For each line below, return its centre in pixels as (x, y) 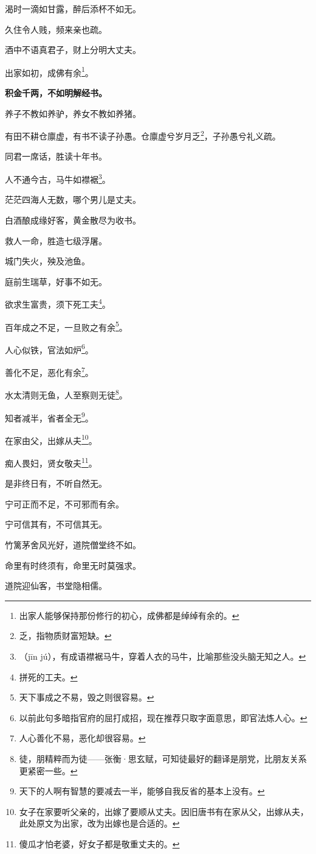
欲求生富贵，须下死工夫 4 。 (58, 303)
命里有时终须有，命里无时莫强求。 (73, 565)
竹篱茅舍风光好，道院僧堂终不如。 (73, 545)
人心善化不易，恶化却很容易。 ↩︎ (82, 738)
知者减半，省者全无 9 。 (49, 417)
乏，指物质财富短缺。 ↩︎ (65, 636)
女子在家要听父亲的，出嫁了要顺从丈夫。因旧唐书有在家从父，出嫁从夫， (164, 811)
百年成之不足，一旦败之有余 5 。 (66, 326)
